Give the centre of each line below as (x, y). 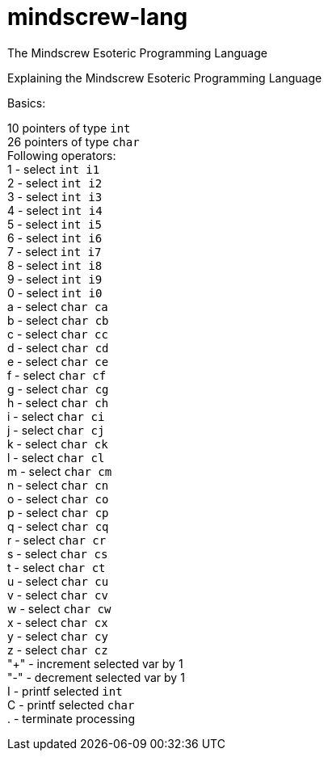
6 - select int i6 (55, 238)
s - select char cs (58, 553)
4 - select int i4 (55, 210)
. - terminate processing (71, 718)
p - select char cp (58, 512)
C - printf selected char (71, 704)
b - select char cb (58, 320)
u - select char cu (58, 581)
